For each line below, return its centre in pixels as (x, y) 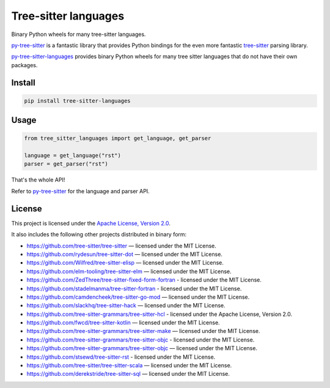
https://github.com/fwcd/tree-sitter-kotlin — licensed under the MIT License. (123, 323)
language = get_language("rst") (73, 156)
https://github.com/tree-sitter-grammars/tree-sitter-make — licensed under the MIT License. (143, 331)
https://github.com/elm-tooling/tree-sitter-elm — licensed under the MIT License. (129, 271)
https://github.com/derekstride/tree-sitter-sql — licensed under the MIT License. (128, 374)
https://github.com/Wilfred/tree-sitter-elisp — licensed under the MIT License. (125, 263)
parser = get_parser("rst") (66, 164)
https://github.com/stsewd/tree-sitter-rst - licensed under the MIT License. (121, 357)
